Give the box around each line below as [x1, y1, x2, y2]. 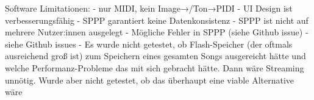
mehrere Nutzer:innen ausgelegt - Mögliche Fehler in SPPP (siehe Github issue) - [5, 26, 309, 38]
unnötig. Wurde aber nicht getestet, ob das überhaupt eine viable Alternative [5, 73, 294, 86]
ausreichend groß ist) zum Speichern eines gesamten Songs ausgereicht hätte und [5, 49, 306, 62]
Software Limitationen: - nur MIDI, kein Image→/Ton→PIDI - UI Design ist [5, 2, 293, 14]
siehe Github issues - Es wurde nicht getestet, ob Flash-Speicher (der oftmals [5, 37, 293, 50]
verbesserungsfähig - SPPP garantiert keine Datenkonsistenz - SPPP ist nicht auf [5, 13, 309, 26]
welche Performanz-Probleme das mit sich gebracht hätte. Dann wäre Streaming [5, 61, 304, 74]
